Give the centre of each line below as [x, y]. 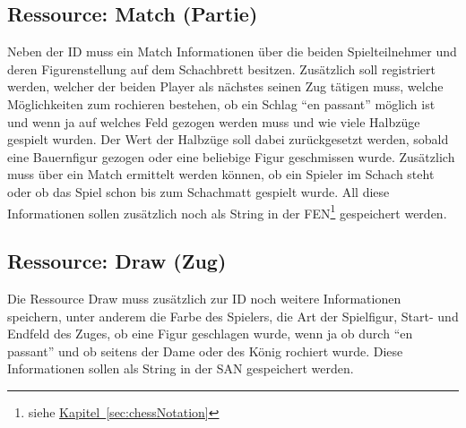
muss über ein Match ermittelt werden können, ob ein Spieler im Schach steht [221, 174]
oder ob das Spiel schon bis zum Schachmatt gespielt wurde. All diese [198, 191]
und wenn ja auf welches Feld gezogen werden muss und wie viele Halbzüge [214, 121]
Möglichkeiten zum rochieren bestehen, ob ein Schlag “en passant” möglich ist [221, 103]
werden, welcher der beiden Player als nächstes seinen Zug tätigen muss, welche [225, 86]
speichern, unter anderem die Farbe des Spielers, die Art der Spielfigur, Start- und [233, 316]
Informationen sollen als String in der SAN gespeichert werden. [181, 368]
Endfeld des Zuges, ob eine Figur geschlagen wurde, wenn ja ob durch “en [210, 334]
